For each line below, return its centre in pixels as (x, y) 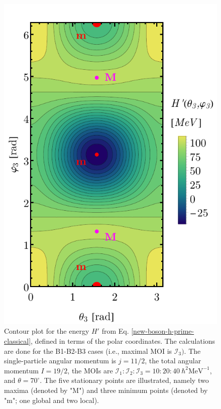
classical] (18, 341)
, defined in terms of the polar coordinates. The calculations (123, 341)
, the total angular (173, 361)
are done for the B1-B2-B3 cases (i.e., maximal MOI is (88, 351)
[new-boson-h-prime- (163, 331)
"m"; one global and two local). (51, 400)
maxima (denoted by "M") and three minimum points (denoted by (106, 390)
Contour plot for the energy (47, 331)
